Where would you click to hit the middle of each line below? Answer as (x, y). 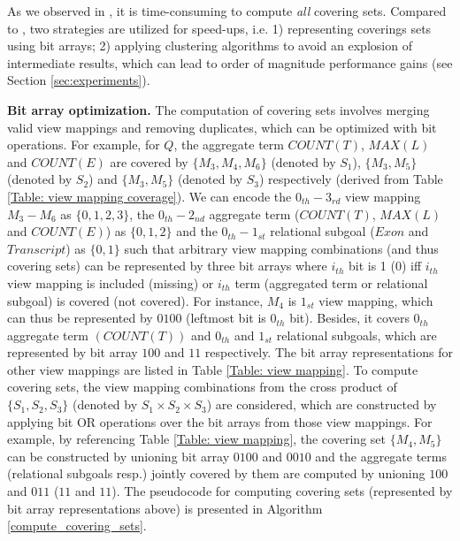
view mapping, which (376, 300)
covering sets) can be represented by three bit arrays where (167, 266)
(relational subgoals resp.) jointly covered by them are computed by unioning (216, 473)
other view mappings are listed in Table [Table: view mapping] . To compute (213, 369)
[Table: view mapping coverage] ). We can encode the (149, 196)
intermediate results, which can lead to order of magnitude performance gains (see (230, 62)
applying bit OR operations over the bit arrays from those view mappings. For (220, 421)
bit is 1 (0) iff (385, 266)
